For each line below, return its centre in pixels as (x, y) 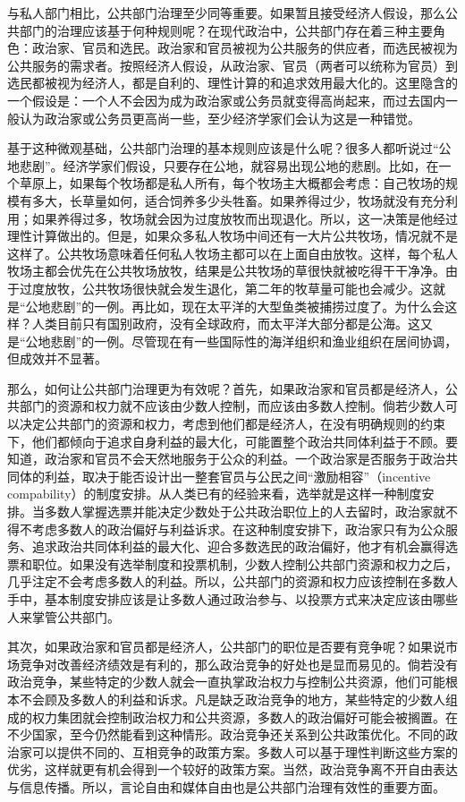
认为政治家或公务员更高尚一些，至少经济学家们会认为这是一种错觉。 (220, 118)
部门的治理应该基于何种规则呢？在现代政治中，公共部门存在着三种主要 (226, 30)
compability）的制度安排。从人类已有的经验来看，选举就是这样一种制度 (215, 494)
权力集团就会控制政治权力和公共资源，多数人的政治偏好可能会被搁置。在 (245, 717)
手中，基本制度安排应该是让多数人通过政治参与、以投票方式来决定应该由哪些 (232, 599)
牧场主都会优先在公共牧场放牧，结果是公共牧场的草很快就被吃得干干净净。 (226, 271)
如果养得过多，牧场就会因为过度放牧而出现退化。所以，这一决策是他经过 (245, 218)
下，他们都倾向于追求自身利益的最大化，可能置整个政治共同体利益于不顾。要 (232, 441)
